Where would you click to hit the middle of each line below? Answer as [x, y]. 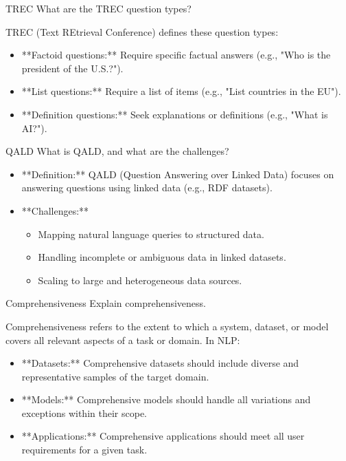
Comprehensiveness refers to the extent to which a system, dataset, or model [167, 326]
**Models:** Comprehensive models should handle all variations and [166, 399]
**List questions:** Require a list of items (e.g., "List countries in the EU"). [181, 91]
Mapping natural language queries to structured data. [151, 234]
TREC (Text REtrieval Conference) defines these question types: [142, 31]
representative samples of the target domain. [115, 376]
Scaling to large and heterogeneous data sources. [140, 280]
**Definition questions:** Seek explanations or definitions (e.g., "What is [175, 114]
